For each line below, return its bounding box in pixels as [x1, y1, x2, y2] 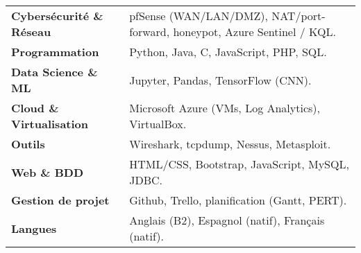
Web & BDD [11, 164, 84, 180]
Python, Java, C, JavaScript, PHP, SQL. [129, 44, 327, 60]
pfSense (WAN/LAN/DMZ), [129, 8, 268, 24]
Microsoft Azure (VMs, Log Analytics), [129, 100, 321, 116]
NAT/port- [271, 8, 326, 24]
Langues [11, 220, 57, 236]
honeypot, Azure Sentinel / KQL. [173, 24, 336, 40]
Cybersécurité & [11, 8, 103, 24]
